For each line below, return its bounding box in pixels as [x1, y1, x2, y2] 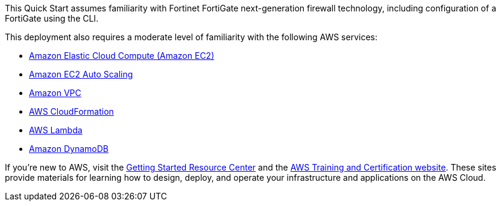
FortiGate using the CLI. [5, 13, 99, 23]
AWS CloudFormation [29, 106, 114, 117]
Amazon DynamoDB [29, 144, 109, 154]
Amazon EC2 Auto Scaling [29, 69, 133, 79]
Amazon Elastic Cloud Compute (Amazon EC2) [29, 50, 215, 61]
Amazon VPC [29, 88, 81, 98]
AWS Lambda [29, 125, 83, 135]
